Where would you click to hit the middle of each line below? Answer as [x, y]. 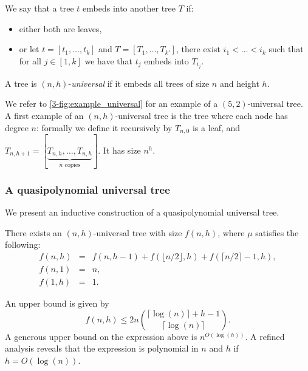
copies [73, 165]
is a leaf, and [216, 127]
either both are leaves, [60, 28]
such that [286, 49]
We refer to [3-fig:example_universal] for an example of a [111, 104]
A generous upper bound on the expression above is [101, 336]
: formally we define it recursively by [104, 127]
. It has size [119, 150]
